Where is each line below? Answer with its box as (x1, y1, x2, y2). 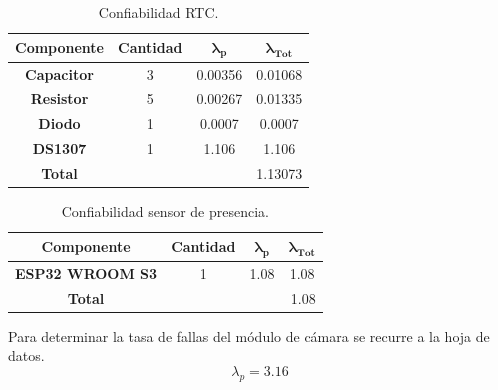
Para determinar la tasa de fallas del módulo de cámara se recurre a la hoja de (8, 325, 490, 346)
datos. (8, 345, 45, 366)
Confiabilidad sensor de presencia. (61, 201, 269, 222)
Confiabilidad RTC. (98, 2, 219, 22)
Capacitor (25, 63, 94, 84)
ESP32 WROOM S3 (15, 262, 158, 283)
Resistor (30, 88, 89, 109)
